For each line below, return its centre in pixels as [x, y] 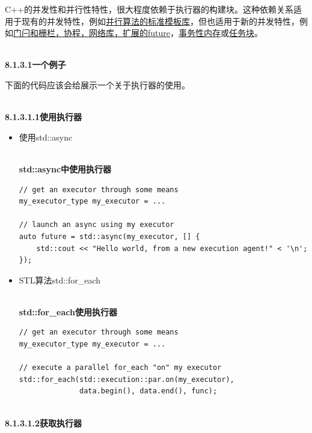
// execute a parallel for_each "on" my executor [120, 368]
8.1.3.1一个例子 [35, 65]
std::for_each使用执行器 [68, 311]
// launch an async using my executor [96, 225]
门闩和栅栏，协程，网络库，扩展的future [92, 33]
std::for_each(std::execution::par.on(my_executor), [127, 379]
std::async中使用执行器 [65, 168]
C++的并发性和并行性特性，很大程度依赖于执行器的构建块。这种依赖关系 [149, 9]
